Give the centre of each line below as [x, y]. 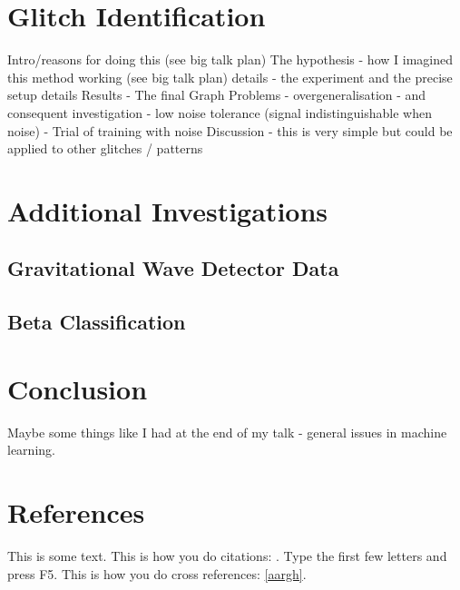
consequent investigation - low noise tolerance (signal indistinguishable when [220, 112]
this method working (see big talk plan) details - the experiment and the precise [230, 77]
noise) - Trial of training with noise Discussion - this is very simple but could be [230, 130]
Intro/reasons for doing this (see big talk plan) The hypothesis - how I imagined [230, 59]
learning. [31, 450]
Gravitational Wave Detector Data [173, 268]
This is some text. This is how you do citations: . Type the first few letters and [227, 556]
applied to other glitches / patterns [105, 148]
